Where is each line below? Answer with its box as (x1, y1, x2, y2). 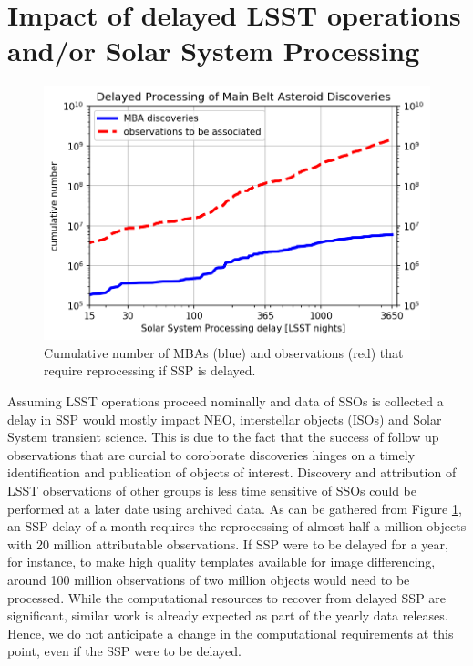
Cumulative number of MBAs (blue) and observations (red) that (44, 343, 404, 362)
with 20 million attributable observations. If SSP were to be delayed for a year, (7, 534, 448, 553)
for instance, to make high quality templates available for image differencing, (7, 552, 436, 571)
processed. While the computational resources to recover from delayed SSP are (7, 588, 447, 607)
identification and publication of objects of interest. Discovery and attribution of (7, 463, 457, 482)
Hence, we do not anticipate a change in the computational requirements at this (7, 623, 454, 642)
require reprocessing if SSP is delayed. (44, 361, 256, 380)
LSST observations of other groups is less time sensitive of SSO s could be (7, 481, 417, 500)
